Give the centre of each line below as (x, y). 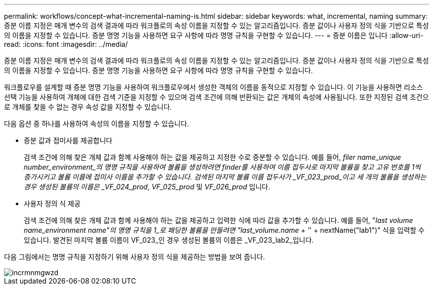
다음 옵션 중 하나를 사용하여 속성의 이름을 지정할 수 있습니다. (97, 124)
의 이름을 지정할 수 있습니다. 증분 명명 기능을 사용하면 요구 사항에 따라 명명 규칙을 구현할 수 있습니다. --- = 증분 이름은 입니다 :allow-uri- (214, 35)
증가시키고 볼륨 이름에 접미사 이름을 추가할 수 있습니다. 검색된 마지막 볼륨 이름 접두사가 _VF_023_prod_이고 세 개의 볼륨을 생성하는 (225, 177)
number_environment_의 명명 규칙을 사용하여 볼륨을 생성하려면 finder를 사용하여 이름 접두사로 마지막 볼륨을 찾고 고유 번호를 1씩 (222, 167)
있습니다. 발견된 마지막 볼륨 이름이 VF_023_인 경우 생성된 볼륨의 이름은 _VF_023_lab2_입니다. (169, 240)
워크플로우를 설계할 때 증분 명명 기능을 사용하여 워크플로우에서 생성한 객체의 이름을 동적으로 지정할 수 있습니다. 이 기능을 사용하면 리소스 (214, 87)
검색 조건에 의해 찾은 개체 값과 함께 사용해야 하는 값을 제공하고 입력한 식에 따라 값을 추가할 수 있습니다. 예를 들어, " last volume (218, 220)
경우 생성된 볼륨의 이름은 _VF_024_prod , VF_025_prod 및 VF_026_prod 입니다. (147, 187)
